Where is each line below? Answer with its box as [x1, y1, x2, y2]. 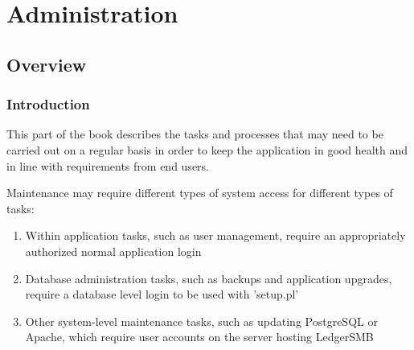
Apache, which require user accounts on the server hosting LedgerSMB [25, 328, 374, 345]
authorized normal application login [25, 242, 202, 259]
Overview [6, 51, 87, 76]
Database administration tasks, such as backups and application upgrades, [25, 270, 392, 286]
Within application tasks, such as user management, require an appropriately [25, 227, 406, 244]
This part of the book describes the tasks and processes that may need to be [6, 126, 383, 142]
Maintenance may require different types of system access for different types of [6, 184, 393, 201]
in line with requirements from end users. [6, 157, 209, 174]
